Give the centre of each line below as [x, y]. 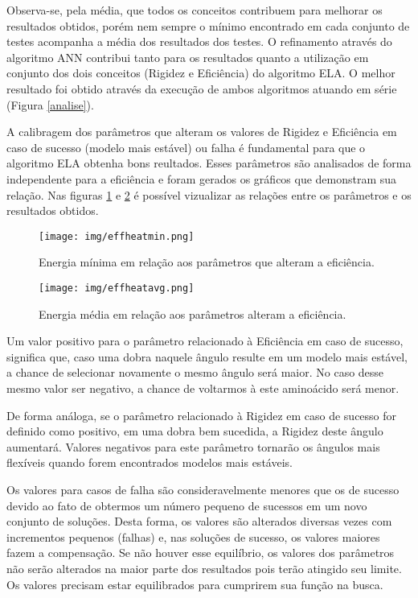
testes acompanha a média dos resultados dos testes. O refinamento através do [199, 41]
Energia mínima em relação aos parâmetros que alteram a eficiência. [207, 262]
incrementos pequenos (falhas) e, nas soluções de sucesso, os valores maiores [193, 536]
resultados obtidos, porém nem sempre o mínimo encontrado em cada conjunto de [208, 25]
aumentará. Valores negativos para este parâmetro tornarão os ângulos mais [193, 446]
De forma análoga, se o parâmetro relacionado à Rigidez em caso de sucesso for [202, 415]
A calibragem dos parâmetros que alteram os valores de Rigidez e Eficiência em [202, 132]
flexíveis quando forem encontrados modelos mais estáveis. [150, 462]
